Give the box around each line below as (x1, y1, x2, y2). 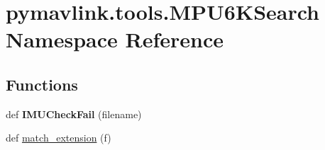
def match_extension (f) (6, 130, 111, 145)
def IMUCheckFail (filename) (6, 106, 142, 121)
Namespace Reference (6, 25, 224, 54)
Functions (6, 73, 78, 95)
